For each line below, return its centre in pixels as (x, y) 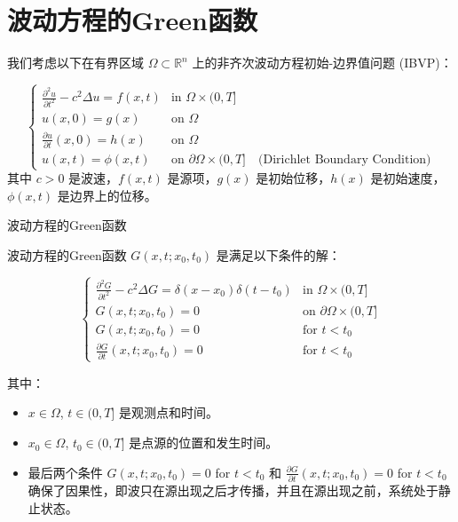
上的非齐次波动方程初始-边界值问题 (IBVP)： (322, 63)
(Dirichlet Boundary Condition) (345, 159)
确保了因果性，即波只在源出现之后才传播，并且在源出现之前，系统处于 (233, 490)
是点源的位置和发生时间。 (204, 443)
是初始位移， (293, 178)
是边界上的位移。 (107, 195)
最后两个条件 (65, 472)
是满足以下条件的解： (278, 254)
